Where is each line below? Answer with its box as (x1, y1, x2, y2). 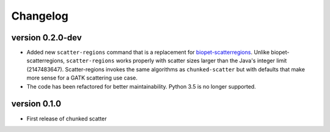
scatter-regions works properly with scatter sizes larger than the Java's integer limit (66, 57, 287, 64)
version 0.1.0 (11, 98, 61, 109)
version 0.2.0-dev (11, 32, 82, 43)
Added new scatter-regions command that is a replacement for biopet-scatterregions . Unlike (26, 49, 270, 56)
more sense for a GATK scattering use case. (26, 74, 137, 82)
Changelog (11, 9, 68, 23)
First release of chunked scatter (26, 115, 107, 122)
